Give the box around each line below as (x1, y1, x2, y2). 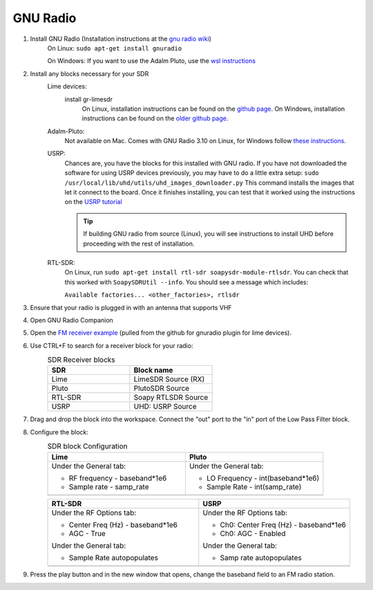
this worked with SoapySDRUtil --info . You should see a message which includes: (64, 277, 309, 286)
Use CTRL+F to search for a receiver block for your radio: (30, 341, 193, 349)
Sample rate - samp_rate (68, 481, 149, 491)
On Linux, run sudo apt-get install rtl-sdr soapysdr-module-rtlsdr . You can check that (64, 268, 349, 277)
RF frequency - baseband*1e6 (68, 473, 167, 483)
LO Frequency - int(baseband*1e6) (206, 473, 320, 483)
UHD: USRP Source (133, 402, 197, 412)
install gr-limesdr (64, 95, 113, 103)
